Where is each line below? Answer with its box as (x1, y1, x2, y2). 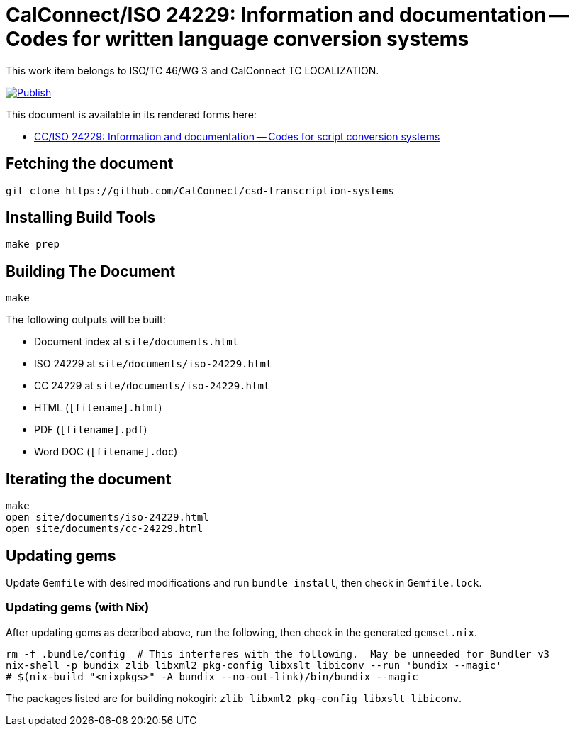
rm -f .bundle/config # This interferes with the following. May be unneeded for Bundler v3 (6, 648, 550, 660)
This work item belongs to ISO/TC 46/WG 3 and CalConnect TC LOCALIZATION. (6, 64, 379, 77)
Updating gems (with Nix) (6, 600, 150, 615)
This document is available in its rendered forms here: (6, 108, 257, 121)
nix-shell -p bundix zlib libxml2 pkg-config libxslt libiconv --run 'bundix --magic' (6, 659, 502, 671)
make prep (6, 238, 60, 250)
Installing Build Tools (6, 209, 156, 227)
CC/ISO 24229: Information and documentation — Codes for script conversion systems (34, 130, 440, 143)
